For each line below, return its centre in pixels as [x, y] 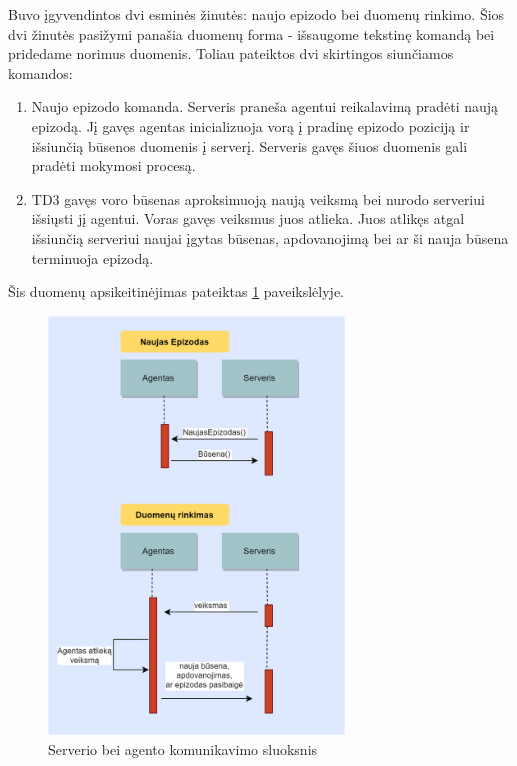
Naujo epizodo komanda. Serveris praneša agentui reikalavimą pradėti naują [265, 106]
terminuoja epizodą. [92, 257]
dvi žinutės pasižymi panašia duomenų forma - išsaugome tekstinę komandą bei [251, 33]
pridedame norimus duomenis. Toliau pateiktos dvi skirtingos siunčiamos [231, 53]
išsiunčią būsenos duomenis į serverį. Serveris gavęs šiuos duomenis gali [249, 145]
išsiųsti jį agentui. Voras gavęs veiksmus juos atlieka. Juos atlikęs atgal [248, 218]
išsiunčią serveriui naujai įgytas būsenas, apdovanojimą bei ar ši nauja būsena [270, 237]
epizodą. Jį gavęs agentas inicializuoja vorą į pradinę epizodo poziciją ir [250, 125]
